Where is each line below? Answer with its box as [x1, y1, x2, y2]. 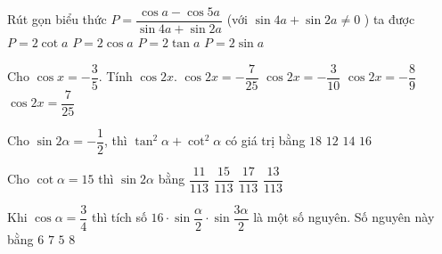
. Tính [98, 67, 133, 86]
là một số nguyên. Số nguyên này [253, 208, 435, 226]
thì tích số [92, 208, 147, 226]
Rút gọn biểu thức [7, 10, 107, 29]
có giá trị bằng [225, 131, 306, 150]
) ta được [364, 10, 415, 29]
